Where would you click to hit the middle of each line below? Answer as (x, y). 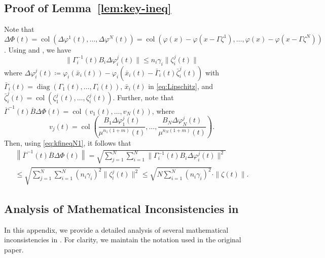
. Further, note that (143, 97)
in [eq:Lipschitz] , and (181, 86)
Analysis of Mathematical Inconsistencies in (121, 208)
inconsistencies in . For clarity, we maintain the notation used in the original (123, 240)
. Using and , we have (38, 49)
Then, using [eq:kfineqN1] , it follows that (68, 143)
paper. (14, 249)
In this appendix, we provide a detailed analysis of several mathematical (116, 229)
